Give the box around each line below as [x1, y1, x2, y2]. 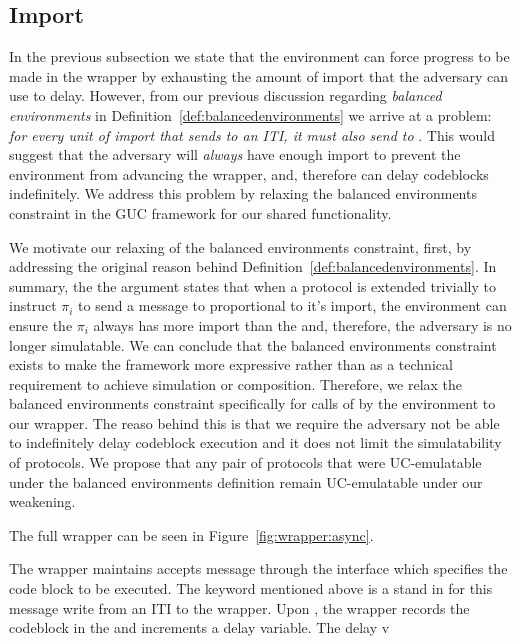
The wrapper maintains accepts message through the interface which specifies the [9, 558, 508, 579]
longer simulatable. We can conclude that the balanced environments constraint [9, 334, 497, 355]
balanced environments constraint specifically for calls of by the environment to [9, 393, 496, 414]
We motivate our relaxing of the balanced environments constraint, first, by [9, 236, 472, 257]
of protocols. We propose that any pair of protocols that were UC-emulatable [9, 452, 482, 473]
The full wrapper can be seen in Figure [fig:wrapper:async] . [9, 524, 374, 545]
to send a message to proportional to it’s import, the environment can [78, 295, 507, 316]
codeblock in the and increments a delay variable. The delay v [9, 617, 390, 638]
